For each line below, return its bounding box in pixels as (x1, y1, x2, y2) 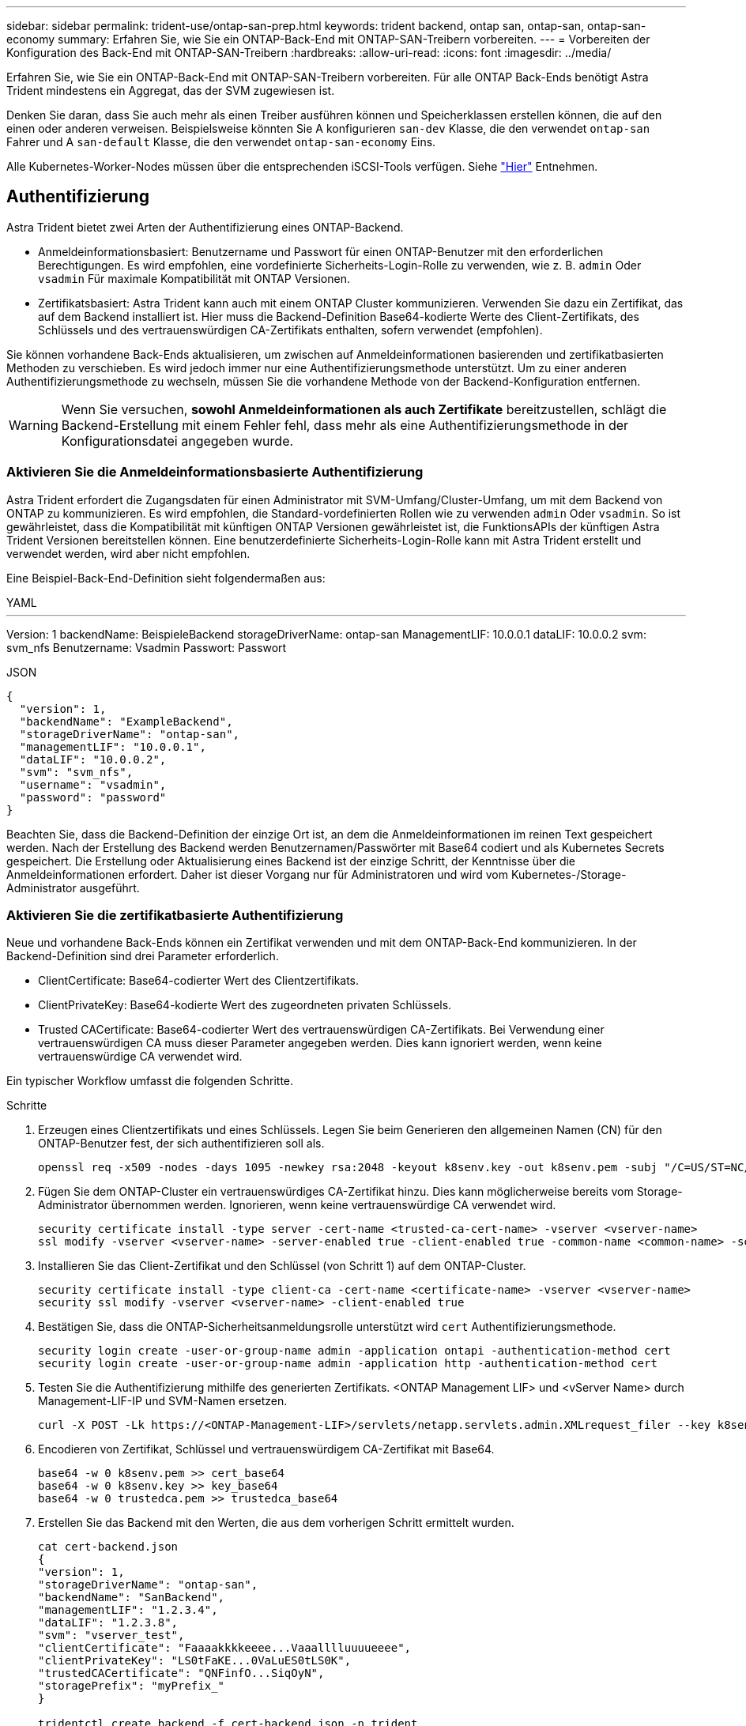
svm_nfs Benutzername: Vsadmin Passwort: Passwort (6, 640, 287, 654)
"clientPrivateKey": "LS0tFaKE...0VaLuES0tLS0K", (38, 1654, 352, 1668)
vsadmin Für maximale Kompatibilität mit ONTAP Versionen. (38, 271, 350, 285)
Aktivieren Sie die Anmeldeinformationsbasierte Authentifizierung (6, 464, 424, 480)
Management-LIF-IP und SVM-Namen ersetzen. (38, 1394, 288, 1408)
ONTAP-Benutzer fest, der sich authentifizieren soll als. (38, 1136, 325, 1151)
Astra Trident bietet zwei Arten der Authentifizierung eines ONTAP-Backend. (6, 220, 404, 234)
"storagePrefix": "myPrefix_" (38, 1679, 225, 1693)
